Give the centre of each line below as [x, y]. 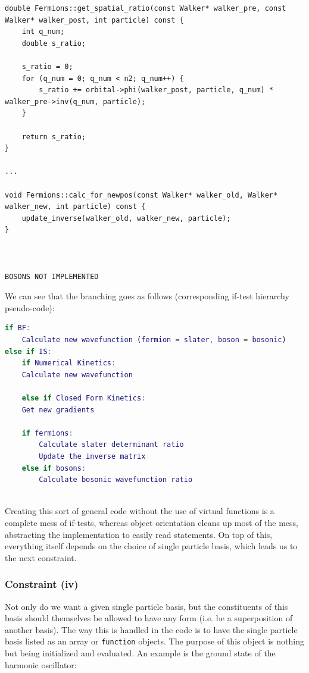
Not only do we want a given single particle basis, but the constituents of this [146, 606]
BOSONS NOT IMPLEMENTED [52, 276]
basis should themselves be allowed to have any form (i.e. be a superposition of [149, 618]
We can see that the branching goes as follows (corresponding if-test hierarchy [147, 296]
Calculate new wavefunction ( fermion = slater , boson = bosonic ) [154, 340]
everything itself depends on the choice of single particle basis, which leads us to [151, 546]
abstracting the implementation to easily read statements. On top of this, [139, 534]
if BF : [18, 328]
